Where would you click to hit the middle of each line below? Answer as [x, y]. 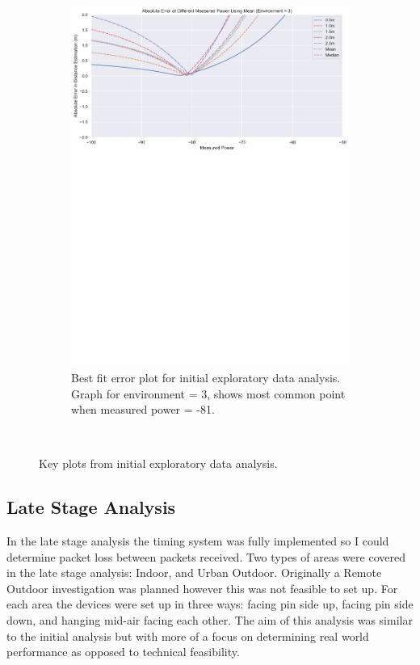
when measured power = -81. [143, 409]
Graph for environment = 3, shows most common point [208, 393]
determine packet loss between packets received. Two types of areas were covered [206, 556]
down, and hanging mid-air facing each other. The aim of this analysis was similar [210, 620]
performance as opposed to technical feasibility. [123, 652]
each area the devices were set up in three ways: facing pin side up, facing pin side [210, 604]
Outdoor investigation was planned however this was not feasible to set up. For [202, 588]
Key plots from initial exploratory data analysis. [158, 463]
